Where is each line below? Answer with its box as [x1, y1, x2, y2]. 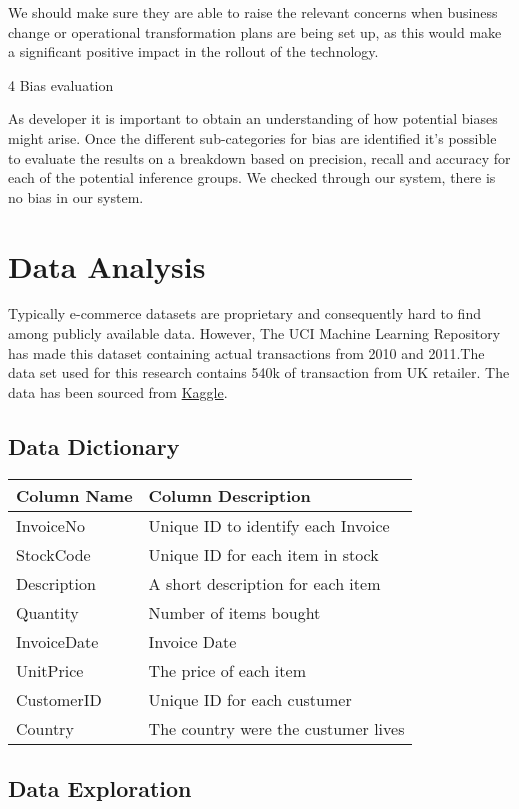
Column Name [16, 483, 133, 507]
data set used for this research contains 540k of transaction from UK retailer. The [8, 362, 510, 383]
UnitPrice [16, 658, 84, 682]
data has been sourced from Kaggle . [8, 381, 228, 402]
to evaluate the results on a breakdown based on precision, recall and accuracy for [8, 147, 511, 168]
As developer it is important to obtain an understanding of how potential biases [8, 108, 498, 129]
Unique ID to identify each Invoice [148, 513, 390, 537]
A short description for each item [148, 571, 381, 595]
